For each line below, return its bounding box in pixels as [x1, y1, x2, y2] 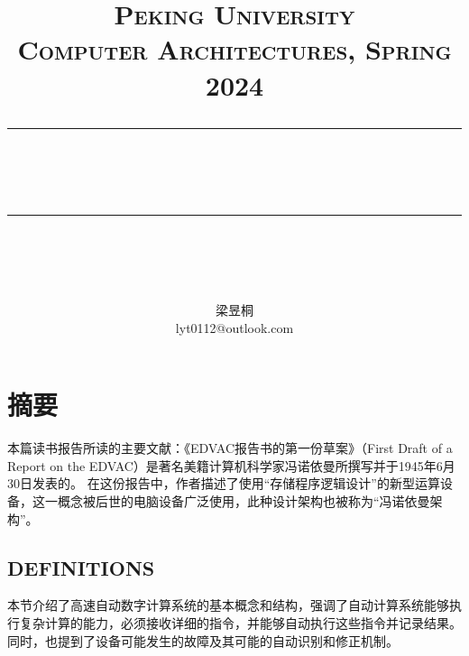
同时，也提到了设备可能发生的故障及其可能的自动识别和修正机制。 [7, 631, 399, 650]
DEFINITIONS [7, 553, 155, 581]
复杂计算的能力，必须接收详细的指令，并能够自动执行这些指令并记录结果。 [19, 614, 462, 633]
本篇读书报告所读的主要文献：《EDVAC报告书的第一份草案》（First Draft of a [7, 439, 453, 457]
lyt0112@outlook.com [175, 318, 294, 337]
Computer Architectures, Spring [17, 31, 452, 68]
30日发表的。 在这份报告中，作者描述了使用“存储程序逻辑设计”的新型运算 [7, 474, 440, 493]
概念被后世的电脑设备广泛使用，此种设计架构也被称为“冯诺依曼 [57, 492, 430, 511]
